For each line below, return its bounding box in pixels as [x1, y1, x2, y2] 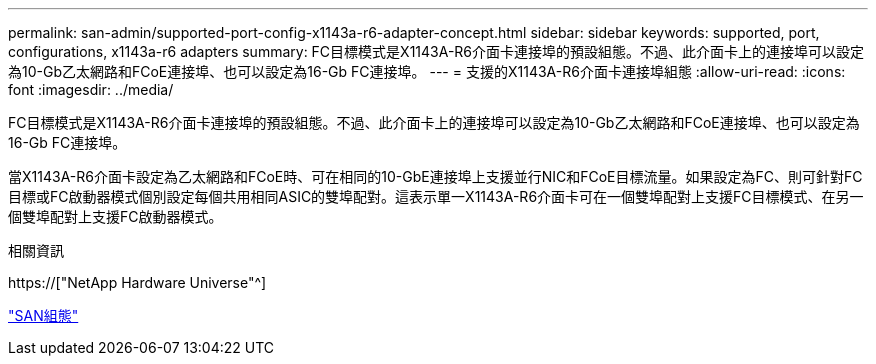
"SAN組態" [8, 307, 79, 324]
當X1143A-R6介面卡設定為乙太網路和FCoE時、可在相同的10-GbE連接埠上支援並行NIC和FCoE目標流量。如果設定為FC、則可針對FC [8, 168, 863, 185]
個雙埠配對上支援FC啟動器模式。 [8, 208, 223, 225]
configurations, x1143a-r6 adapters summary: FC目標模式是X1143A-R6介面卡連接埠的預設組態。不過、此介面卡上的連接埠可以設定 [8, 43, 865, 60]
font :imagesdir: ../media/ [8, 81, 174, 98]
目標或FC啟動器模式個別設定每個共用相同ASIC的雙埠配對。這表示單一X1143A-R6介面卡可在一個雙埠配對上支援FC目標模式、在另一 [8, 188, 864, 205]
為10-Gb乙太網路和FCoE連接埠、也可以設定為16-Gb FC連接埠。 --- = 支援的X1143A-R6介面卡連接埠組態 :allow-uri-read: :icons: [8, 63, 846, 80]
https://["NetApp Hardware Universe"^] [8, 274, 267, 291]
